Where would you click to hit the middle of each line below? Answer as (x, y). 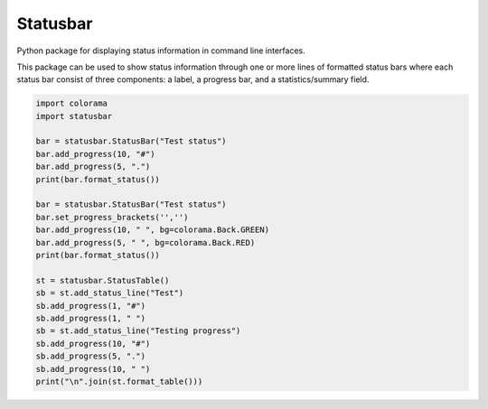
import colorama (72, 103)
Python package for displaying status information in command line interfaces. (161, 51)
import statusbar (74, 116)
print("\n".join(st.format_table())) (119, 381)
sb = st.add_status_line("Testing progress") (138, 331)
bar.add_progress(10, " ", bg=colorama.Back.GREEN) (153, 230)
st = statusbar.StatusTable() (103, 280)
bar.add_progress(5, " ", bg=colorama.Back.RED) (145, 242)
